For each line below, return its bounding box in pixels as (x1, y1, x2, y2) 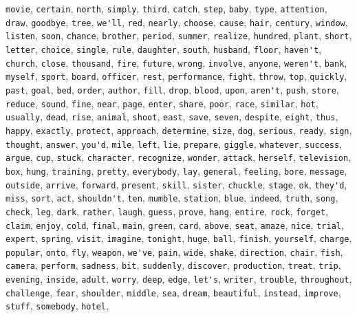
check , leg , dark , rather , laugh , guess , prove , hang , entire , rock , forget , (6, 204, 328, 218)
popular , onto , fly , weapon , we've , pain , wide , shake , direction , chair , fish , (6, 244, 343, 259)
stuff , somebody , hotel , (6, 298, 109, 313)
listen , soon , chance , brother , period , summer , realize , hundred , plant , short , (6, 28, 352, 43)
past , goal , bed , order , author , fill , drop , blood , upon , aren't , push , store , (6, 82, 339, 96)
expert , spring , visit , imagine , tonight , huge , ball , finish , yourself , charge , (6, 231, 352, 245)
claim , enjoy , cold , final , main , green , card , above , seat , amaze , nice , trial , (6, 217, 344, 232)
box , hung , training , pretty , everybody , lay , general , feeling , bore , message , (6, 163, 347, 177)
